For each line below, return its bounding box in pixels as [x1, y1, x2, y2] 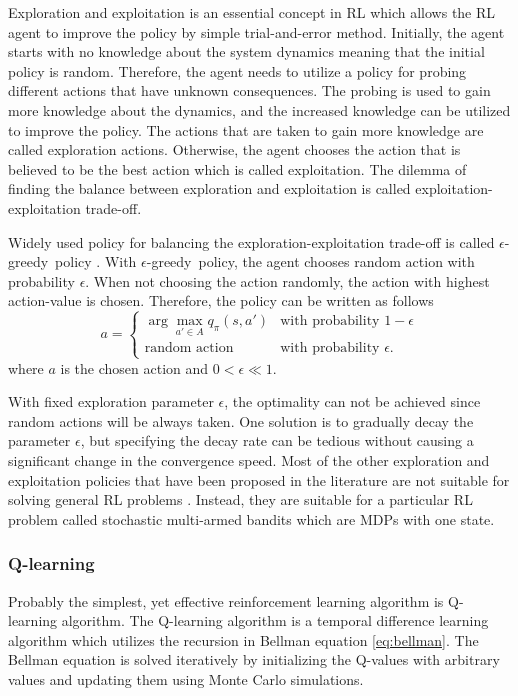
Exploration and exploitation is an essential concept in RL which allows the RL [8, 2, 496, 22]
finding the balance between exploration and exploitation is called [8, 178, 411, 199]
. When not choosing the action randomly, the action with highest [85, 270, 490, 291]
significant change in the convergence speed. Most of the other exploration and [8, 450, 490, 471]
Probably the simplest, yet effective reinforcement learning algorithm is [8, 590, 444, 611]
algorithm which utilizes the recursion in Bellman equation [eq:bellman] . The [8, 629, 479, 650]
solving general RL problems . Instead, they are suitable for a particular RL [8, 489, 473, 510]
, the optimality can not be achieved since [224, 391, 481, 412]
